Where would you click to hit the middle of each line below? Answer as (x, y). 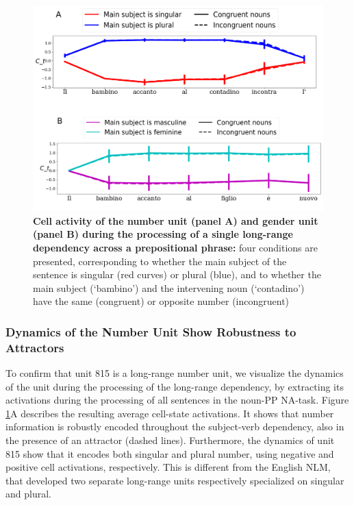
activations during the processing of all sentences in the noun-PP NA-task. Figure (177, 400)
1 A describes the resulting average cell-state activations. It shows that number (170, 413)
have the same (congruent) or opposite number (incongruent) (161, 301)
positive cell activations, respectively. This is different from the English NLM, (168, 467)
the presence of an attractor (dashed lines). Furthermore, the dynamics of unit (170, 440)
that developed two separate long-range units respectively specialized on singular (175, 480)
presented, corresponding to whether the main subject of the (160, 261)
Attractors (35, 347)
